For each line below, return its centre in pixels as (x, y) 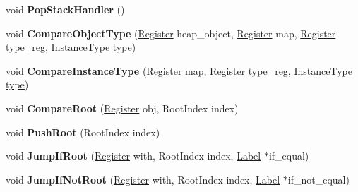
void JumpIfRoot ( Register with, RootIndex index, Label (133, 156)
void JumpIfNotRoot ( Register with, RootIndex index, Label (143, 179)
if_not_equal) (318, 179)
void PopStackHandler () (65, 9)
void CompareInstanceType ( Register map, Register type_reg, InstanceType (179, 70)
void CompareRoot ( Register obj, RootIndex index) (122, 108)
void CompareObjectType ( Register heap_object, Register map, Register (171, 33)
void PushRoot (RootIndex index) (83, 132)
